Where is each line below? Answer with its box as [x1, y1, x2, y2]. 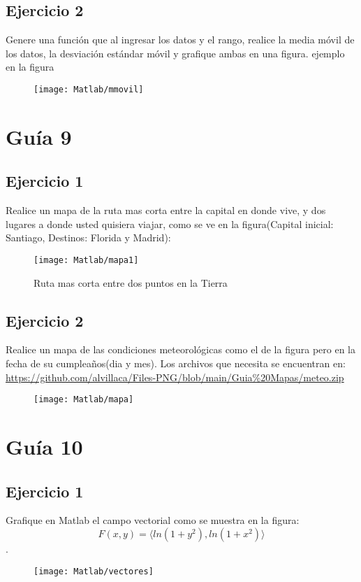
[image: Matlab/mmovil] [34, 84, 144, 94]
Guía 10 [6, 432, 83, 461]
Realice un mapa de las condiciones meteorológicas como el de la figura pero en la [6, 342, 355, 357]
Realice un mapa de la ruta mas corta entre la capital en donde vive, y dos [6, 203, 326, 218]
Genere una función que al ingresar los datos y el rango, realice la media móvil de [6, 32, 355, 47]
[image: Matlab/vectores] [34, 566, 154, 576]
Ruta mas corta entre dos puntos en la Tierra [34, 275, 228, 290]
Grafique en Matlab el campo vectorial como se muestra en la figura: [6, 513, 300, 527]
